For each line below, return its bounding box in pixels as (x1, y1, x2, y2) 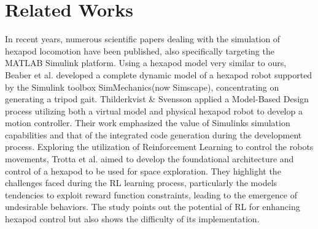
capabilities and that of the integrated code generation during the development (5, 128, 302, 141)
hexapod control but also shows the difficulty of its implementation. (5, 212, 260, 225)
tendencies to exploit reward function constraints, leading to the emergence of (5, 188, 297, 201)
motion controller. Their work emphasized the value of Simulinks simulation (5, 116, 290, 129)
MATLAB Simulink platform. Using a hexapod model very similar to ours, (5, 56, 287, 69)
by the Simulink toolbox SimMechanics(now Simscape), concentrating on (5, 80, 279, 93)
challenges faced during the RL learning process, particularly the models (5, 176, 277, 189)
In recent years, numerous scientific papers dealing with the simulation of (5, 32, 281, 45)
